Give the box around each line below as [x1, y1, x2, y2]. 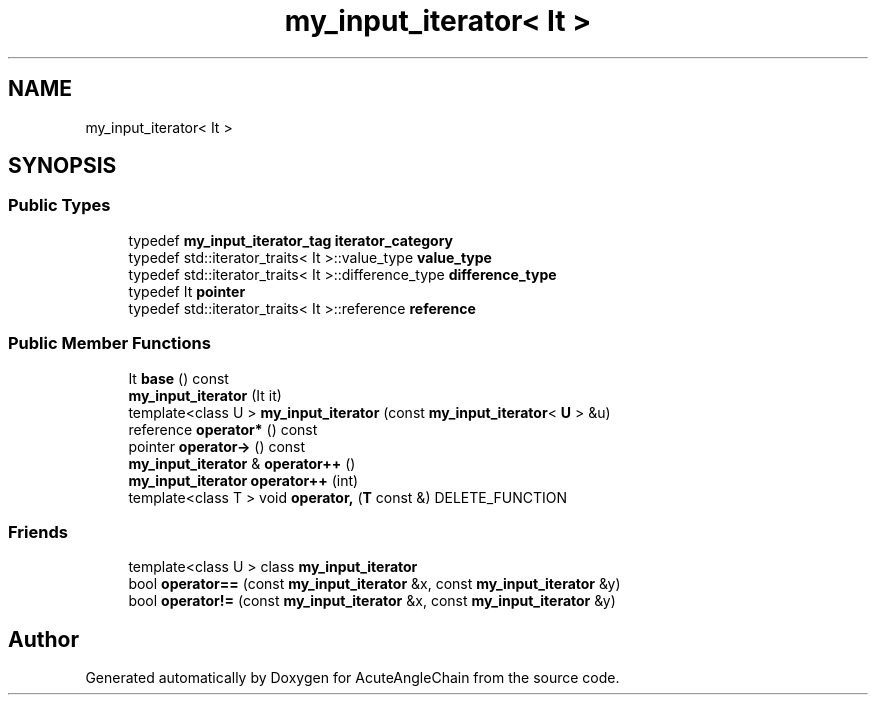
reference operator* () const [128, 420, 318, 438]
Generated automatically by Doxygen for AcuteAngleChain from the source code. [85, 669, 620, 687]
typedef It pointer [128, 282, 246, 300]
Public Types [8, 195, 111, 216]
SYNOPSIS [8, 153, 117, 179]
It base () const [128, 369, 229, 387]
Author [8, 626, 79, 652]
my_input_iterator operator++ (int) [128, 471, 359, 489]
